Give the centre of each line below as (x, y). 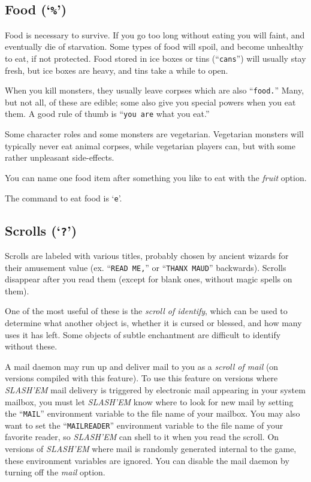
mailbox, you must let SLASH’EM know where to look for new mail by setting (149, 401)
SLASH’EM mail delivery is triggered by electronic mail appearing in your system (155, 389)
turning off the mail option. (55, 472)
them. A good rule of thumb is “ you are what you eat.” (107, 114)
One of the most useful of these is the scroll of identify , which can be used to (146, 311)
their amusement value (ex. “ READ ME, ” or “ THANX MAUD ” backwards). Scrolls (146, 267)
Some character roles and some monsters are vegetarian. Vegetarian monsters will (154, 134)
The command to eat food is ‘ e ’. (64, 198)
